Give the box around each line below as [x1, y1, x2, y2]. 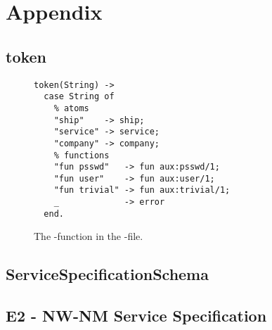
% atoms [53, 103, 89, 113]
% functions [53, 150, 110, 160]
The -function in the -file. [34, 229, 143, 243]
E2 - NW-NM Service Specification [6, 305, 267, 326]
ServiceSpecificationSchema [6, 263, 209, 285]
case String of [44, 91, 115, 102]
